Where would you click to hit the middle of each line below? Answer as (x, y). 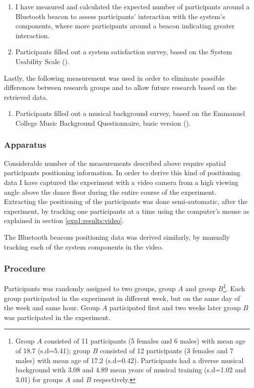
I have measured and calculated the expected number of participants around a (132, 6)
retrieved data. (26, 97)
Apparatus (25, 145)
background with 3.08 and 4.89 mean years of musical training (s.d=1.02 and (131, 370)
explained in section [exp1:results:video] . (64, 220)
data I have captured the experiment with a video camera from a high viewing (121, 182)
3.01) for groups (39, 379)
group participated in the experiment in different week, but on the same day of (122, 298)
